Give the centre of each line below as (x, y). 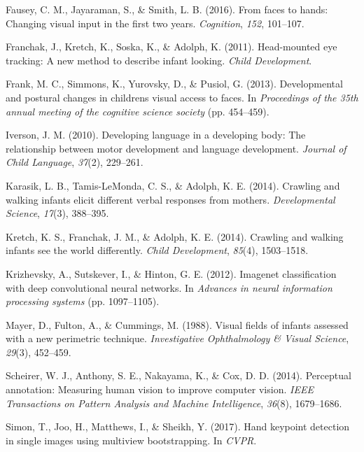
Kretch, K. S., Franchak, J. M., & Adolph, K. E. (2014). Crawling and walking (175, 236)
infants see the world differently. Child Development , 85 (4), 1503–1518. (157, 250)
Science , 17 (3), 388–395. (57, 213)
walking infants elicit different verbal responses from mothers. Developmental (170, 199)
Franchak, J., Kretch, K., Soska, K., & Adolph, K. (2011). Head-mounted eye (171, 47)
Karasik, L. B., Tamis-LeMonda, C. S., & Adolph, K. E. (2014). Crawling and (173, 185)
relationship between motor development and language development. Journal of (176, 148)
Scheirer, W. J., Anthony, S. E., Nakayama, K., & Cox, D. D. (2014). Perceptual (178, 375)
